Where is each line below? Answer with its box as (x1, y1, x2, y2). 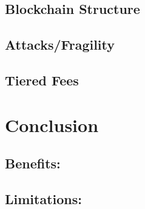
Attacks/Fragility (5, 35, 115, 54)
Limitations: (5, 189, 82, 208)
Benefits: (5, 154, 61, 173)
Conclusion (5, 112, 99, 137)
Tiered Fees (5, 70, 79, 89)
